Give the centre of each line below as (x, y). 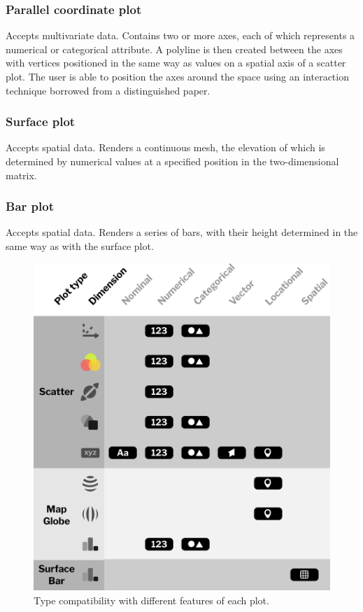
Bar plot (30, 206)
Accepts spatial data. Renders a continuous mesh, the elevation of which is (165, 147)
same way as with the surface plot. (80, 246)
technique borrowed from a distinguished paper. (108, 90)
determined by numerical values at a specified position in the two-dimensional (172, 161)
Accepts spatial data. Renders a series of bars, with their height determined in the (182, 232)
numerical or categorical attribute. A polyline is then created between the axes (174, 49)
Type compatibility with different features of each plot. (151, 600)
